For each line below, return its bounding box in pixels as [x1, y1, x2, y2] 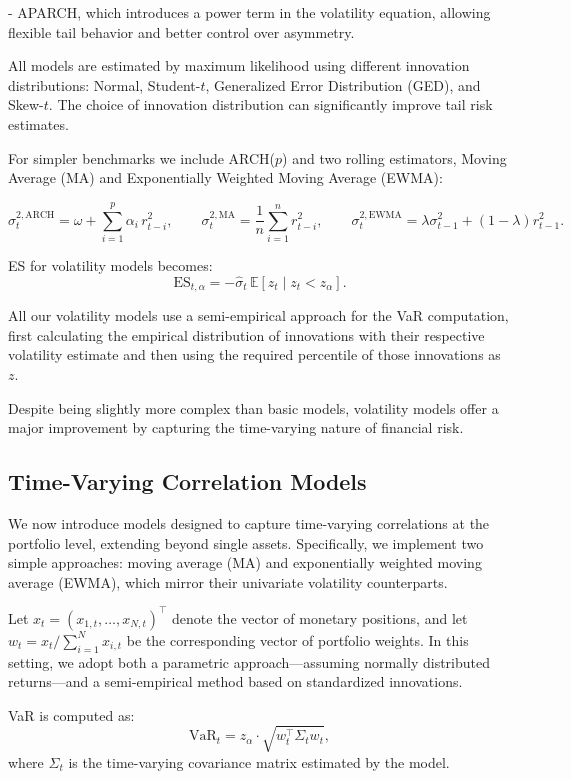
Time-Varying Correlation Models [8, 466, 367, 497]
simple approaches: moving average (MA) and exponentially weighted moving [8, 552, 482, 573]
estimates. [8, 113, 69, 134]
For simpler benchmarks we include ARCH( [8, 147, 276, 168]
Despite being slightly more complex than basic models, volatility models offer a [8, 397, 499, 418]
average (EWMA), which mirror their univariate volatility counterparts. [8, 571, 448, 592]
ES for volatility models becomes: [8, 254, 213, 275]
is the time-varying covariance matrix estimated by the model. [68, 751, 450, 772]
